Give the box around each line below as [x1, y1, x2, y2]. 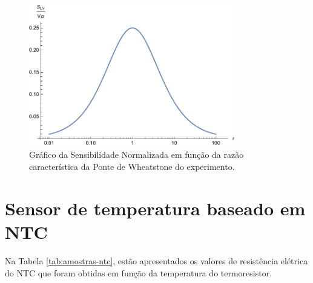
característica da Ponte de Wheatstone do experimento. [29, 160, 235, 172]
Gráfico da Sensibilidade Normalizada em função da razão [29, 148, 244, 161]
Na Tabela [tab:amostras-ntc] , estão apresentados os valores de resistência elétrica [5, 254, 308, 267]
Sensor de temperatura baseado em [5, 195, 306, 220]
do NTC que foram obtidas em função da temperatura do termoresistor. [5, 266, 272, 279]
